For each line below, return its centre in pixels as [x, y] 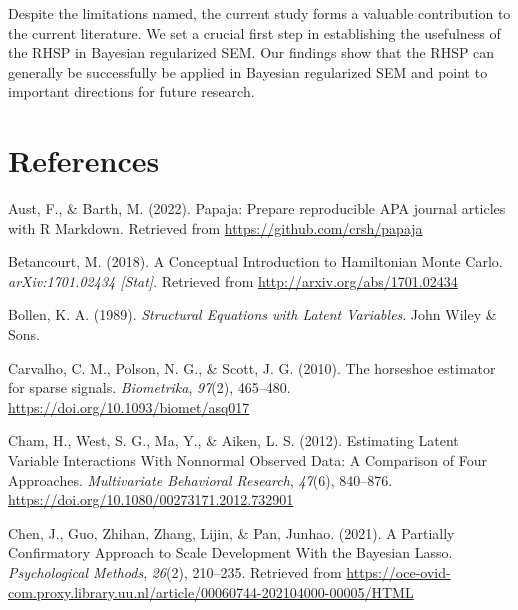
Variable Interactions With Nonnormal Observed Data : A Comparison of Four [247, 460]
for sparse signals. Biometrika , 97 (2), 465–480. [149, 387]
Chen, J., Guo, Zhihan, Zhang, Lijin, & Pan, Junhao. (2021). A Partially [231, 532]
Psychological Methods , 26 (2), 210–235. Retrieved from [175, 572]
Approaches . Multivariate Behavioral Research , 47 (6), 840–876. [200, 479]
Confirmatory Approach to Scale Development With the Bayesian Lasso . [230, 552]
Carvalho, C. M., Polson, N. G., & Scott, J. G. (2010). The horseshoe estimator [252, 367]
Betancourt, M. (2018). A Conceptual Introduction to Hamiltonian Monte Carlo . [255, 261]
